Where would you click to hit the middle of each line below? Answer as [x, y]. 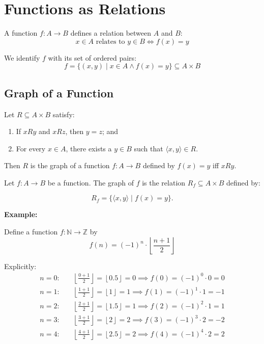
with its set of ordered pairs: [92, 57]
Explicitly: [20, 266]
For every [31, 148]
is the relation [164, 182]
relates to [110, 42]
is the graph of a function [70, 165]
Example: [21, 214]
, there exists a [89, 148]
